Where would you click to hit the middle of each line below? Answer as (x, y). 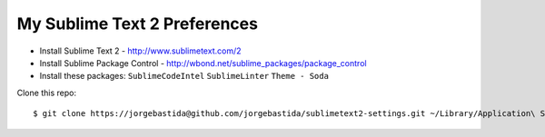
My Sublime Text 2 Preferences (138, 24)
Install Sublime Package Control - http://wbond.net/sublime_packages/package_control (203, 63)
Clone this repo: (47, 93)
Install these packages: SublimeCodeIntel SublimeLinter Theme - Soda (184, 76)
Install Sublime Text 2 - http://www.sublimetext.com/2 (140, 51)
